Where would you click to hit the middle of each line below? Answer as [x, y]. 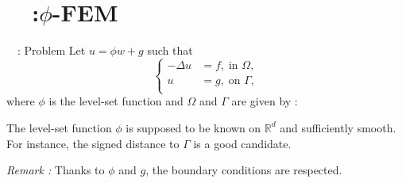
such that [170, 50]
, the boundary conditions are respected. [244, 170]
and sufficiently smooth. [338, 127]
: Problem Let [51, 50]
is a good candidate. [242, 143]
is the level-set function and [116, 101]
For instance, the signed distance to [93, 143]
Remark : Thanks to [56, 170]
